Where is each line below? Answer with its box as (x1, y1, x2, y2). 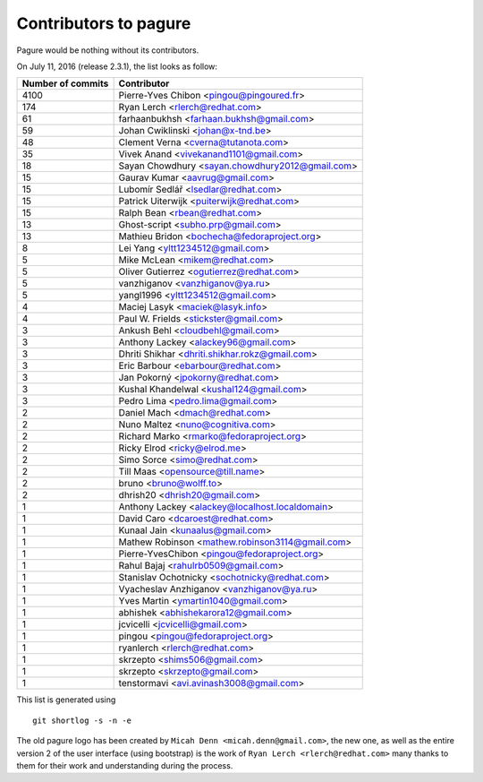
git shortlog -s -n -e (32, 715, 132, 726)
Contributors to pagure (16, 13, 191, 33)
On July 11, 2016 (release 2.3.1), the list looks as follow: (16, 61, 218, 72)
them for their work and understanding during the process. (16, 760, 233, 770)
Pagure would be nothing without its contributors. (16, 45, 199, 56)
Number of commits (21, 77, 109, 90)
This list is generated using (16, 694, 116, 705)
